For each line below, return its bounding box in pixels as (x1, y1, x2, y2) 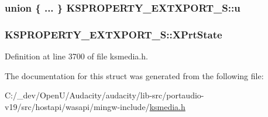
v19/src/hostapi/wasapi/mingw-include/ (5, 100, 150, 112)
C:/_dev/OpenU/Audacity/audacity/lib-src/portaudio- (5, 89, 204, 101)
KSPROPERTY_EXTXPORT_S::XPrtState (5, 27, 222, 41)
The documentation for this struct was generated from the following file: (5, 69, 264, 81)
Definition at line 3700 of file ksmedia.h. (5, 50, 148, 62)
